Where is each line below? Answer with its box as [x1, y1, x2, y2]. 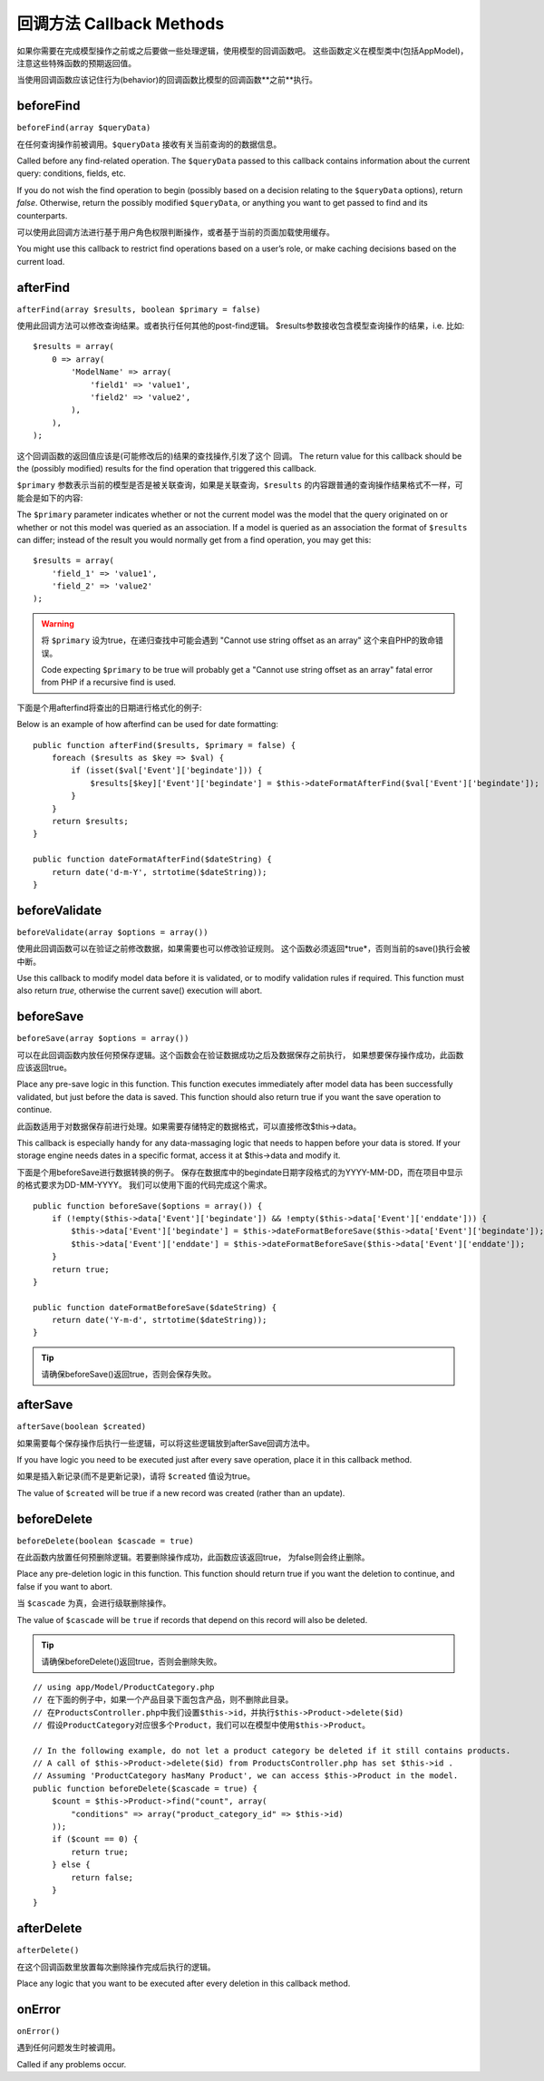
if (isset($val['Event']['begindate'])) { [71, 765, 263, 775]
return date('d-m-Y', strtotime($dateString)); [51, 867, 267, 877]
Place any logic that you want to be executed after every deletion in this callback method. [16, 1978, 351, 1989]
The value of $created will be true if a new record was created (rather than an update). [16, 1487, 345, 1498]
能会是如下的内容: [16, 492, 83, 503]
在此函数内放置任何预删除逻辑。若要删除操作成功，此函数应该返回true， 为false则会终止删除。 [16, 1551, 370, 1563]
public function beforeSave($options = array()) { [33, 1201, 263, 1211]
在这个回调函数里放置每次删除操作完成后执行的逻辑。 [16, 1961, 216, 1972]
